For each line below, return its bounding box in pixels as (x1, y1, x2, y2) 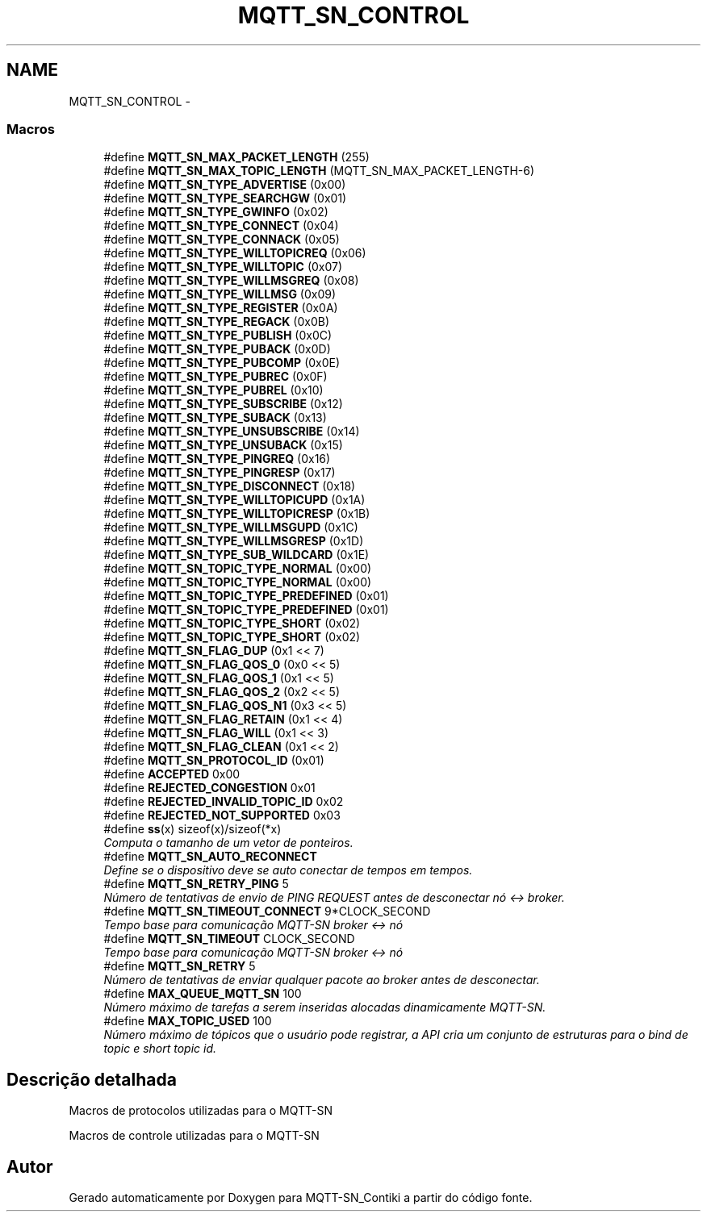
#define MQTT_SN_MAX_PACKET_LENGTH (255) (103, 150, 370, 165)
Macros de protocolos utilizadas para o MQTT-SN (69, 1103, 333, 1118)
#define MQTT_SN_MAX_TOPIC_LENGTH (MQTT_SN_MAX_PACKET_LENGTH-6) (103, 164, 535, 178)
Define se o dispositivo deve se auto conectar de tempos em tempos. (103, 863, 473, 878)
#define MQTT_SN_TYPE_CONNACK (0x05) (103, 232, 340, 247)
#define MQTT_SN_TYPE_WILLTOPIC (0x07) (103, 260, 343, 274)
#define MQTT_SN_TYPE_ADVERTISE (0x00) (103, 177, 346, 192)
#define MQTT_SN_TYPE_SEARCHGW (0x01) (103, 191, 347, 206)
